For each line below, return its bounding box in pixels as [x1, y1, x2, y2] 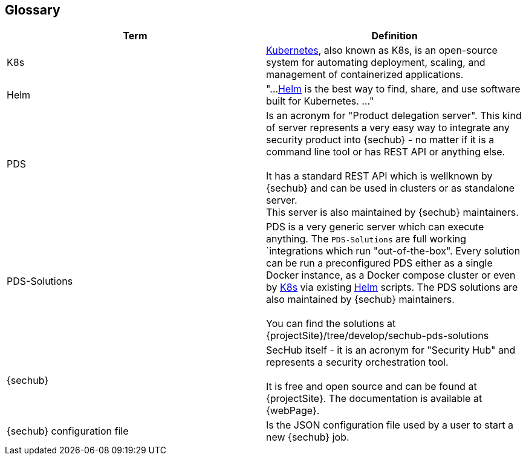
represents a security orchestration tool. [266, 356, 449, 369]
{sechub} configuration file [7, 425, 129, 438]
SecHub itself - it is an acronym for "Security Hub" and [266, 344, 516, 357]
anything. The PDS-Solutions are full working [266, 233, 467, 245]
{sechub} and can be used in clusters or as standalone [266, 182, 515, 195]
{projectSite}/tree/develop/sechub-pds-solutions [266, 329, 489, 342]
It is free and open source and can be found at [266, 380, 477, 393]
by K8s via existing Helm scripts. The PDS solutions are [266, 281, 518, 294]
